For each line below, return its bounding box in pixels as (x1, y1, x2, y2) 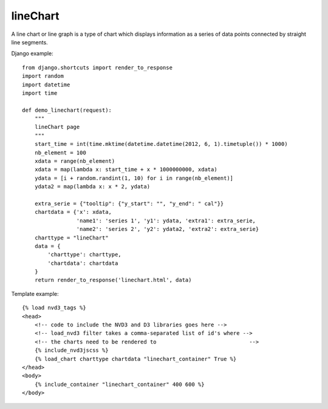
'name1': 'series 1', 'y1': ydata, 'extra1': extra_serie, (76, 217, 256, 224)
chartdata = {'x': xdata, (34, 208, 112, 216)
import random (22, 73, 64, 80)
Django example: (11, 50, 54, 57)
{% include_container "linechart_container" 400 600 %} (34, 380, 205, 388)
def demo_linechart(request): (22, 106, 112, 114)
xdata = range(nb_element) (34, 158, 115, 165)
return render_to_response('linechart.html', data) (34, 277, 192, 284)
